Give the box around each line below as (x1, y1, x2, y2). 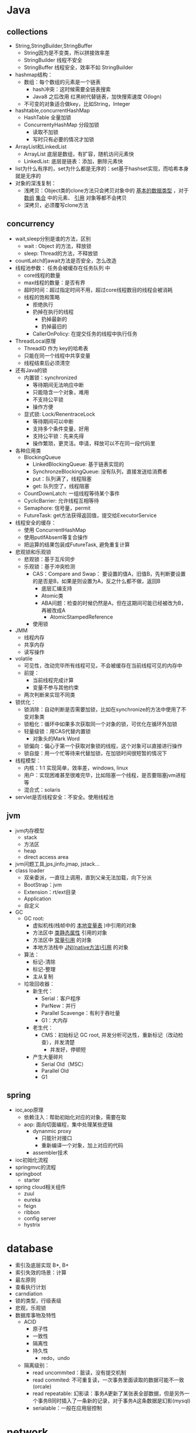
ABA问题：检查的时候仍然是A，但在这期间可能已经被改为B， (41, 599, 187, 606)
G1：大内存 (41, 1017, 68, 1024)
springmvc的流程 (15, 1164, 57, 1171)
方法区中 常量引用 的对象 (32, 936, 92, 943)
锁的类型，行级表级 (15, 1297, 62, 1304)
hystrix (23, 1221, 40, 1228)
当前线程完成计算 (32, 676, 74, 683)
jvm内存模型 (15, 827, 45, 834)
